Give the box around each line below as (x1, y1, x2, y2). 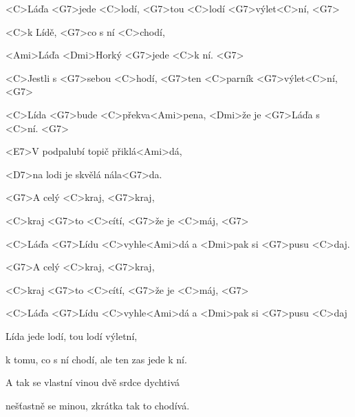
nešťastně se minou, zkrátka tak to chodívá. (6, 398, 190, 412)
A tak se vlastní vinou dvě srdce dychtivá (6, 375, 180, 389)
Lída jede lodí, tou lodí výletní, (6, 328, 138, 343)
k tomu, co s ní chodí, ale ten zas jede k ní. (6, 352, 187, 366)
